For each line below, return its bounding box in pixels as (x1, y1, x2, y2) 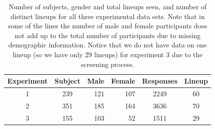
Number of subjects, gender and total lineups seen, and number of (8, 1, 207, 11)
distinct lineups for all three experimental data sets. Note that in (10, 11, 205, 21)
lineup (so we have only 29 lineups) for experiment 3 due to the (12, 49, 203, 59)
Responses (142, 76, 178, 86)
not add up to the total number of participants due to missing (15, 30, 201, 40)
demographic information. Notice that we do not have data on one (8, 40, 207, 50)
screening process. (81, 59, 134, 69)
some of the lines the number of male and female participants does (8, 21, 207, 31)
